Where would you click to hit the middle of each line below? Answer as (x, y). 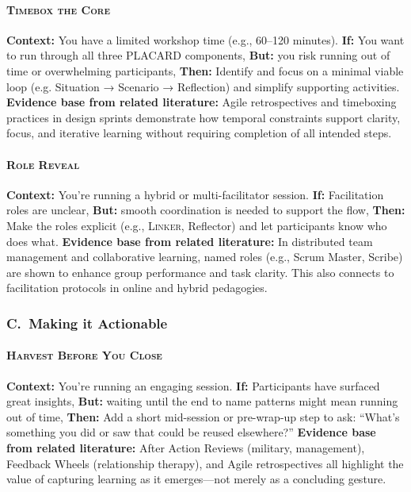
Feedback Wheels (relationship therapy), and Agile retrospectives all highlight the (205, 463)
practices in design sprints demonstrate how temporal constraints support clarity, (204, 117)
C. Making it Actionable (87, 323)
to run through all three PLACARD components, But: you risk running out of (198, 55)
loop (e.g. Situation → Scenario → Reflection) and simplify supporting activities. (203, 86)
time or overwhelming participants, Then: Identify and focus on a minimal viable (205, 70)
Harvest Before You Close (84, 355)
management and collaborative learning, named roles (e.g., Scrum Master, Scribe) (205, 257)
